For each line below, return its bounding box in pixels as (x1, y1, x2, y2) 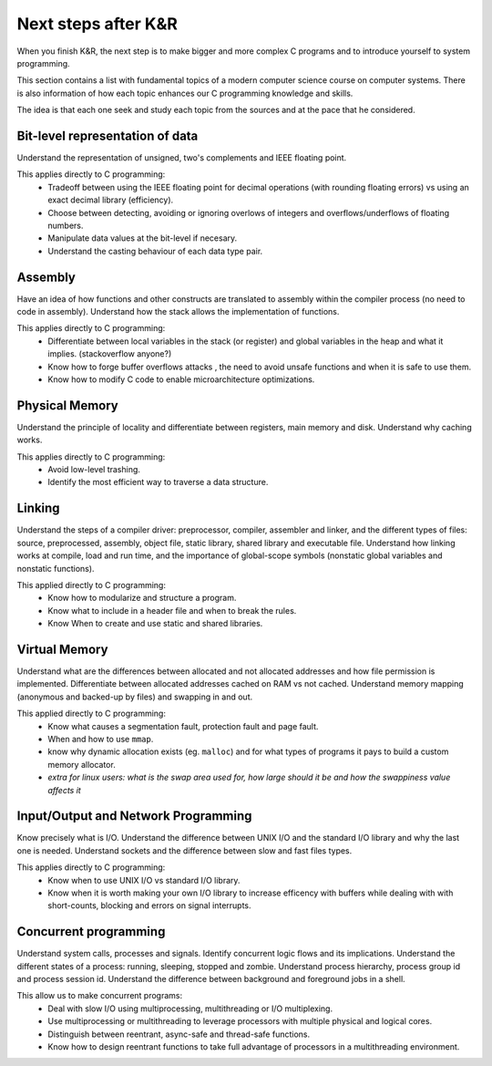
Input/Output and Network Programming (16, 808, 252, 824)
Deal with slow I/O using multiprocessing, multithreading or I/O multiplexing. (47, 1003, 333, 1014)
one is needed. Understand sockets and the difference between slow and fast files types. (16, 844, 353, 856)
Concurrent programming (16, 924, 166, 939)
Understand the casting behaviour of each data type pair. (47, 245, 263, 256)
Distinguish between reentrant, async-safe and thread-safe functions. (47, 1029, 310, 1040)
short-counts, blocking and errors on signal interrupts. (47, 900, 251, 911)
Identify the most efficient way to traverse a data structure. (47, 477, 269, 488)
